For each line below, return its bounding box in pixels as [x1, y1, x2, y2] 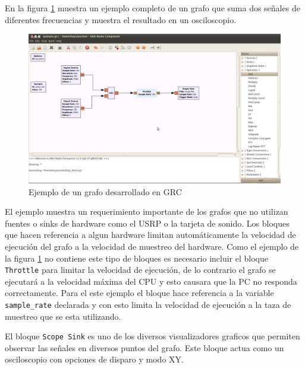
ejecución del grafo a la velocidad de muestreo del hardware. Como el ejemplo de [5, 240, 299, 252]
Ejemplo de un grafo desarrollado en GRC [29, 185, 182, 198]
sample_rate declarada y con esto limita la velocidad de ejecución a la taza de [5, 298, 291, 310]
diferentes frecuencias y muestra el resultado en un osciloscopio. [5, 13, 237, 26]
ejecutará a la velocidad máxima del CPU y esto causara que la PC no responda [5, 275, 297, 287]
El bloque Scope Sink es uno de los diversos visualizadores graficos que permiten [5, 330, 300, 342]
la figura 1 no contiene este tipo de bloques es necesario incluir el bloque [5, 252, 268, 264]
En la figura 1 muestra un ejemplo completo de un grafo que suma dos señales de [5, 2, 300, 14]
